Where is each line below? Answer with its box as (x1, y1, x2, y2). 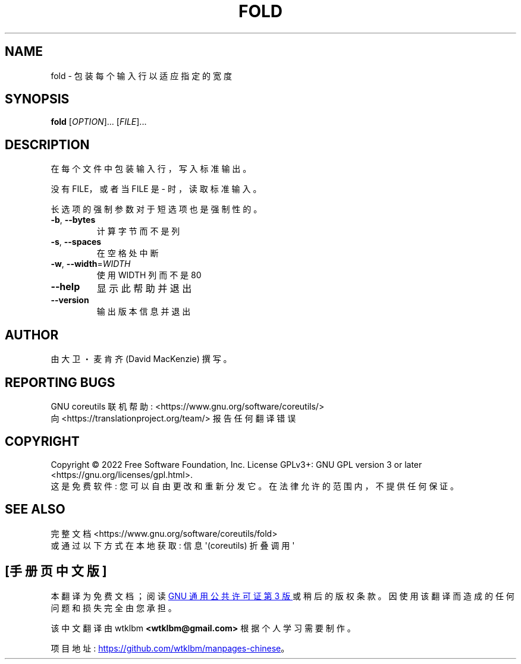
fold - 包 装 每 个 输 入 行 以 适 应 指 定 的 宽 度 (51, 70, 232, 81)
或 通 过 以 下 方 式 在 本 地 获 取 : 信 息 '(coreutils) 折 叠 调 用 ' (51, 540, 295, 550)
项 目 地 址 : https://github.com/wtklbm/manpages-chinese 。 (51, 643, 290, 653)
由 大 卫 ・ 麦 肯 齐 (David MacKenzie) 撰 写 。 (51, 354, 232, 364)
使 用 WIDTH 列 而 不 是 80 (96, 270, 202, 281)
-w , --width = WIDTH (51, 259, 131, 269)
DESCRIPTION (5, 137, 90, 152)
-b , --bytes (51, 215, 96, 225)
